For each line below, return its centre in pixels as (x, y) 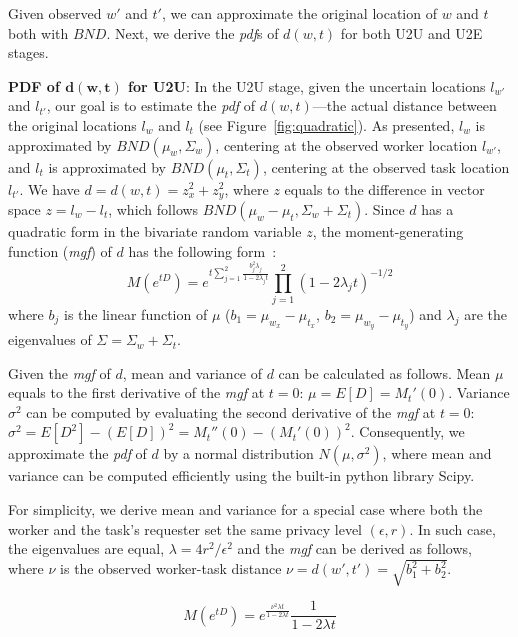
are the (485, 313)
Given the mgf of (59, 372)
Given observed (55, 13)
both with (38, 32)
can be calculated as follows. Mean (384, 372)
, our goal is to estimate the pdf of (151, 105)
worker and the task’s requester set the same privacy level (185, 528)
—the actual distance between (404, 105)
